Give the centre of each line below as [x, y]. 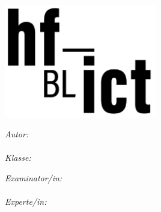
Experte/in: [26, 201]
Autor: [17, 134]
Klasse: [18, 157]
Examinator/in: [34, 177]
